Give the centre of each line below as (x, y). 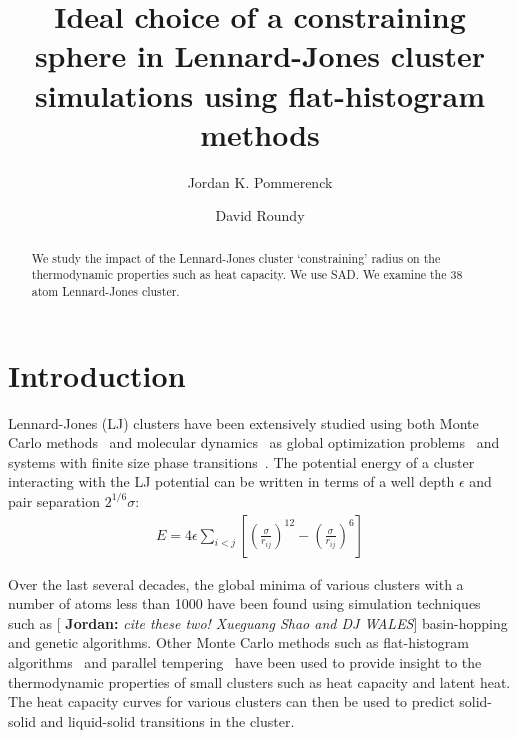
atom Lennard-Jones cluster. (105, 290)
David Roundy (260, 215)
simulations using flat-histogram (260, 94)
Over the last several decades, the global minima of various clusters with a (236, 583)
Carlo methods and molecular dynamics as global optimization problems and (254, 442)
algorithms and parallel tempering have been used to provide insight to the (245, 661)
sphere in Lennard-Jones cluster (260, 55)
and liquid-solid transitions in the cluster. (167, 720)
